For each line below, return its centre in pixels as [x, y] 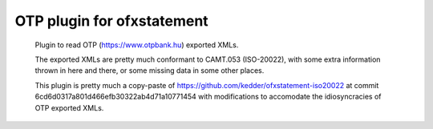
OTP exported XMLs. [69, 107]
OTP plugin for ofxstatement [111, 21]
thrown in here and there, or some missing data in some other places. [150, 71]
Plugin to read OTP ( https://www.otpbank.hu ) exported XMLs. [137, 45]
